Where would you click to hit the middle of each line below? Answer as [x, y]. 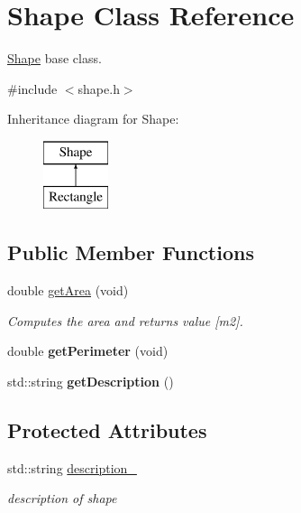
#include [32, 88]
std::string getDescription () [91, 382]
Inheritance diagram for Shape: [93, 119]
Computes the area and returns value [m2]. [125, 320]
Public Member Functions [131, 252]
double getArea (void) [68, 290]
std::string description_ [72, 467]
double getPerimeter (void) [88, 351]
